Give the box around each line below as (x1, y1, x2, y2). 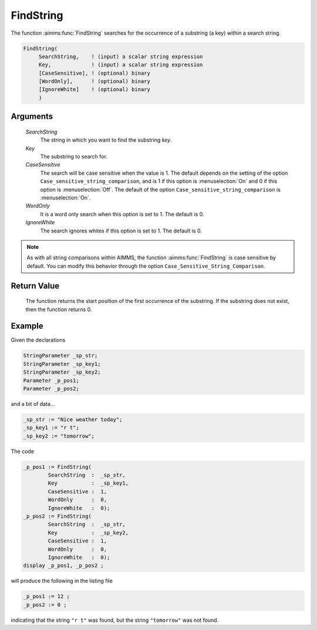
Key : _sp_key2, (48, 529, 129, 536)
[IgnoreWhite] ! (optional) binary (38, 86, 151, 93)
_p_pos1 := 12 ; (23, 593, 70, 600)
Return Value (11, 281, 60, 291)
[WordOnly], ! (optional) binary (38, 78, 151, 85)
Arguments (11, 112, 53, 122)
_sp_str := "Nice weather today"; (23, 416, 123, 423)
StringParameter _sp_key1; (23, 361, 101, 367)
